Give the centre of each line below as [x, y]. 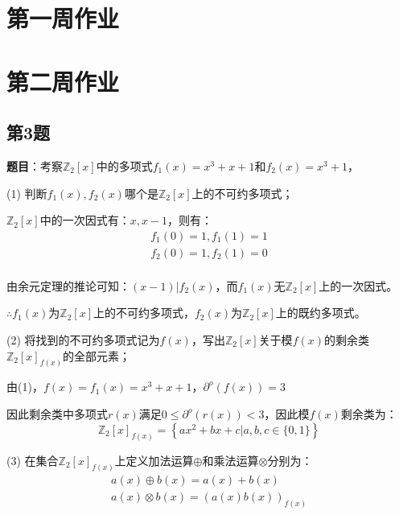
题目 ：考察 [35, 165]
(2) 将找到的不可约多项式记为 [83, 340]
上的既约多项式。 [321, 313]
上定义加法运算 [154, 460]
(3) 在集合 [33, 460]
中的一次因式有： [85, 220]
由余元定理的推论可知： [68, 285]
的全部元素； [97, 355]
